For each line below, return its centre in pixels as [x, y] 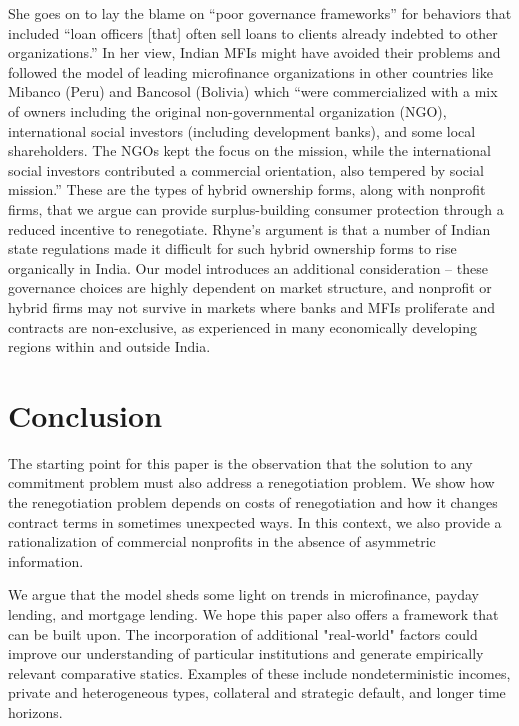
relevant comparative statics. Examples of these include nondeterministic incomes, [259, 672]
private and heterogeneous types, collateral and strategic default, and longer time [257, 692]
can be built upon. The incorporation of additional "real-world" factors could [243, 633]
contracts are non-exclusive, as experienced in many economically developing [242, 326]
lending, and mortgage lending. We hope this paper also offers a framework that [253, 613]
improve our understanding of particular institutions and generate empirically [246, 653]
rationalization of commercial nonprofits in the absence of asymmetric [222, 541]
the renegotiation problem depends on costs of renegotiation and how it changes [253, 502]
